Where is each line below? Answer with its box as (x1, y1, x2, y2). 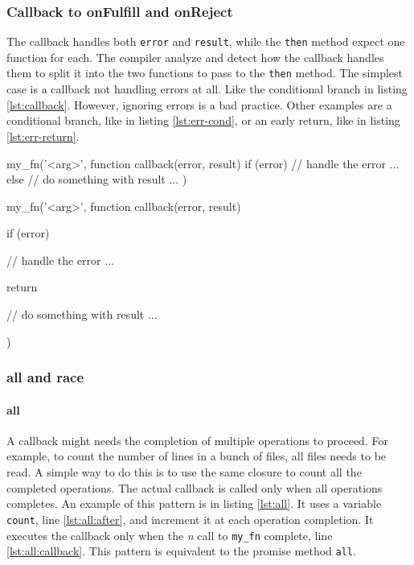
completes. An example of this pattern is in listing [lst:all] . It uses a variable (6, 495, 382, 512)
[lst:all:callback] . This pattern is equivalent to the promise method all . (6, 542, 356, 559)
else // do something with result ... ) (6, 171, 187, 188)
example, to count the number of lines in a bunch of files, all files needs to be (6, 447, 387, 464)
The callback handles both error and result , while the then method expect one (6, 33, 405, 50)
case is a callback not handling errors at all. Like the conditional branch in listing (6, 80, 408, 97)
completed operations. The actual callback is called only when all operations (6, 479, 383, 496)
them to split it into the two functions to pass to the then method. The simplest (6, 64, 404, 81)
